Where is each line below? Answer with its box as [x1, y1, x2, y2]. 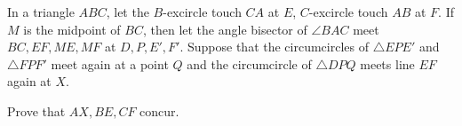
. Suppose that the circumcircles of [179, 37, 369, 56]
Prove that [7, 101, 66, 120]
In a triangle [7, 3, 75, 20]
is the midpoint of [23, 20, 121, 38]
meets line [360, 54, 415, 73]
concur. [139, 101, 179, 120]
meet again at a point [51, 54, 169, 73]
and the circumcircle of [187, 54, 312, 73]
